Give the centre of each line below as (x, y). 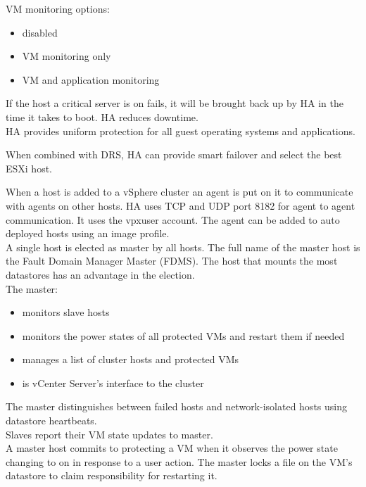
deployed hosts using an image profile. (88, 233)
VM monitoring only (67, 56)
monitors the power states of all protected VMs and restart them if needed (183, 335)
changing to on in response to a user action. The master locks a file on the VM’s (179, 461)
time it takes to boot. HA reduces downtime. (102, 116)
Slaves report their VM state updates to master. (109, 434)
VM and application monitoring (91, 79)
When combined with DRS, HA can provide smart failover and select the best (174, 154)
